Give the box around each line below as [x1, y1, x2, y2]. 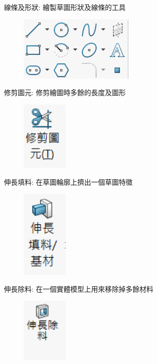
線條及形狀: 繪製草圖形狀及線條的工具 [4, 2, 126, 12]
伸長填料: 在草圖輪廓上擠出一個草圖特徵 [4, 176, 133, 187]
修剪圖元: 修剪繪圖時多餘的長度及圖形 [4, 87, 126, 98]
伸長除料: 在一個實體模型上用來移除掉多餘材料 [4, 283, 154, 294]
